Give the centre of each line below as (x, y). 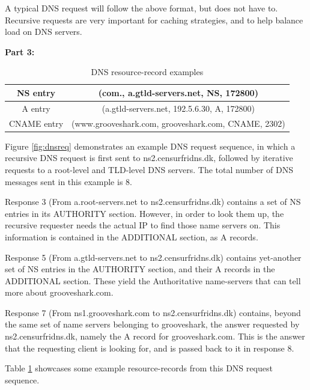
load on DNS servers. (44, 32)
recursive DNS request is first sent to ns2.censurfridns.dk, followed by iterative (149, 158)
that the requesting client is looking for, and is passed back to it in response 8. (150, 348)
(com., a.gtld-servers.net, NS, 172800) (178, 92)
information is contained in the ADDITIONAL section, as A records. (132, 236)
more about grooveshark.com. (59, 292)
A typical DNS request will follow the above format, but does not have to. (141, 8)
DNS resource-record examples (147, 72)
